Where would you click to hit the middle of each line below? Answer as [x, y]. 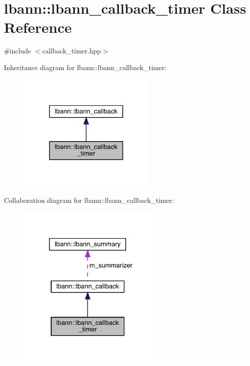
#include [18, 51]
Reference [38, 27]
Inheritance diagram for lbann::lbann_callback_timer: [85, 67]
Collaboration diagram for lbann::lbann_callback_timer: [89, 200]
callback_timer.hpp [72, 51]
